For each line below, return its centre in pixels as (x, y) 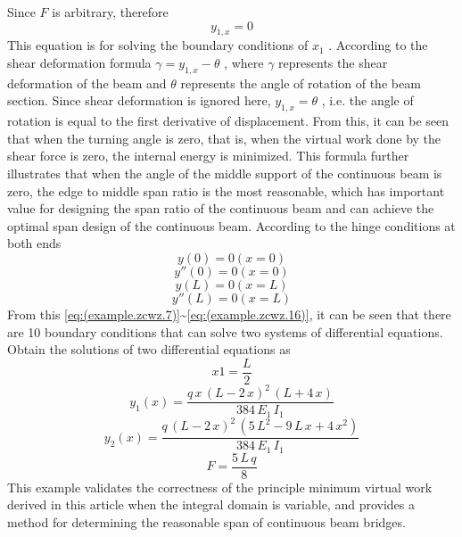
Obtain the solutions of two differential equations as (149, 349)
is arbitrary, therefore (110, 12)
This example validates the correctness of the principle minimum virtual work (220, 487)
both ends (34, 243)
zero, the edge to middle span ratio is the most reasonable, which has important (226, 190)
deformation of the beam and (87, 83)
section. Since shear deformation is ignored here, (139, 100)
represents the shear (333, 62)
